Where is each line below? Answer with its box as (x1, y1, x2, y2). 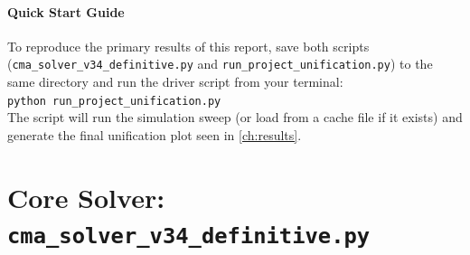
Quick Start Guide (7, 2, 125, 21)
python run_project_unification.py (7, 94, 221, 108)
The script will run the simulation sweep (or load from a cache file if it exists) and (7, 108, 463, 127)
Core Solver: (7, 178, 165, 215)
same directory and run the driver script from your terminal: (7, 72, 343, 91)
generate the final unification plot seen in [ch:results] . (7, 125, 302, 144)
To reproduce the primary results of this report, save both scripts (7, 36, 370, 55)
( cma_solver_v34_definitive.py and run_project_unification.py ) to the (7, 54, 433, 73)
